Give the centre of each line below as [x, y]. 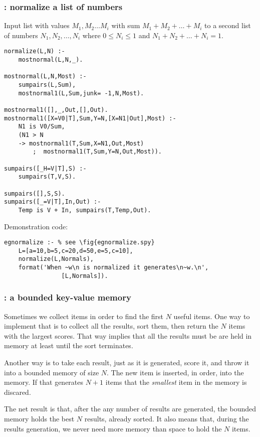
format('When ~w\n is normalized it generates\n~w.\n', [113, 268]
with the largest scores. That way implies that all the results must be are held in [128, 335]
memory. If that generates [44, 382]
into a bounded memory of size [52, 372]
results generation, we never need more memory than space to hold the [113, 428]
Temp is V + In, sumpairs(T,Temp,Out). [85, 210]
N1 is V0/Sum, [42, 127]
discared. [18, 392]
